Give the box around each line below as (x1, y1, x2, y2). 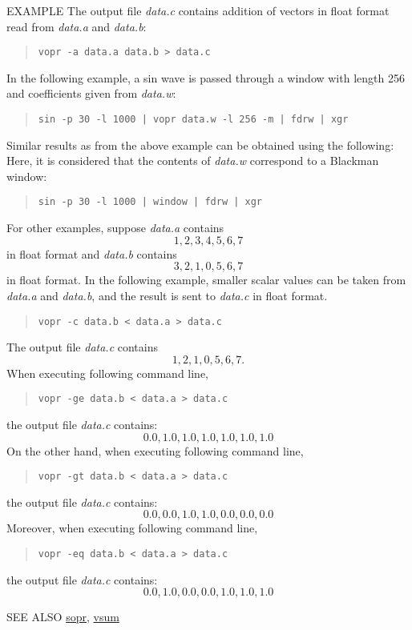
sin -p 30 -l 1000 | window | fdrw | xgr (38, 196, 262, 208)
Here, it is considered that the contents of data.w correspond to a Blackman (6, 152, 379, 169)
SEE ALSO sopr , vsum (6, 608, 119, 625)
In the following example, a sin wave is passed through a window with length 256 (6, 69, 405, 86)
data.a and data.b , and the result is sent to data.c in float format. (6, 287, 328, 303)
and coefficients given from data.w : (6, 85, 176, 102)
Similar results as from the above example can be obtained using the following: (6, 136, 394, 153)
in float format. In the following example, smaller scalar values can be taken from (6, 271, 406, 288)
